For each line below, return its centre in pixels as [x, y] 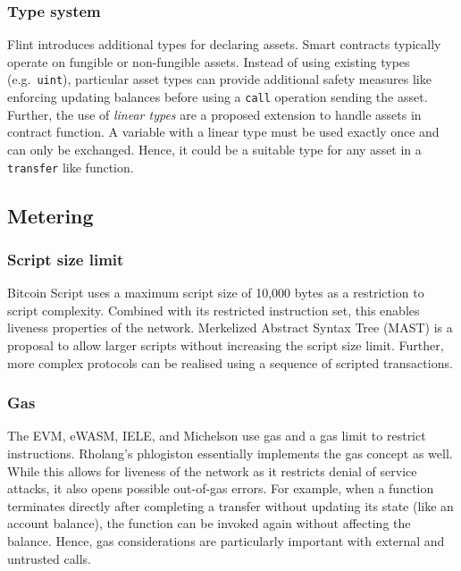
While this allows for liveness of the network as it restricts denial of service [212, 470]
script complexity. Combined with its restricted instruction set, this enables [214, 310]
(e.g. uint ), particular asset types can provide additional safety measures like [219, 79]
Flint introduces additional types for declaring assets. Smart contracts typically [224, 44]
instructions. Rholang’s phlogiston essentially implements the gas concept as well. [230, 453]
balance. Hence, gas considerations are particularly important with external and [226, 540]
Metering [50, 215]
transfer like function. [71, 167]
